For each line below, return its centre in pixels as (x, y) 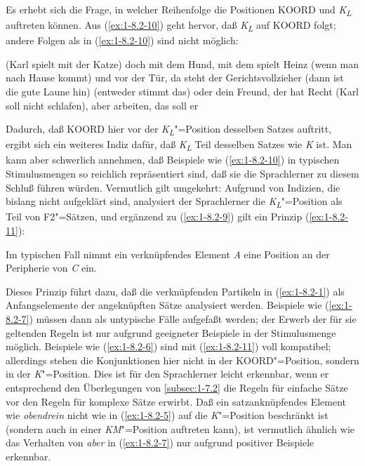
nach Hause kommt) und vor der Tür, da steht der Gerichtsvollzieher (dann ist (175, 78)
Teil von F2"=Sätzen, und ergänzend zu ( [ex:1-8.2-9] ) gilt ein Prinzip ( (158, 217)
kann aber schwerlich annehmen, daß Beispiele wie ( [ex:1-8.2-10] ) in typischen (173, 160)
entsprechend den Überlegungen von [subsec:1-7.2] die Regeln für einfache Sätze (177, 387)
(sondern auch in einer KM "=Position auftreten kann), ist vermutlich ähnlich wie (180, 428)
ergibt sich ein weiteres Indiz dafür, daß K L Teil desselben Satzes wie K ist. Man (179, 145)
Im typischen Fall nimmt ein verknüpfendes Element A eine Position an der (168, 254)
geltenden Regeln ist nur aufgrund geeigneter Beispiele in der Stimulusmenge (171, 332)
